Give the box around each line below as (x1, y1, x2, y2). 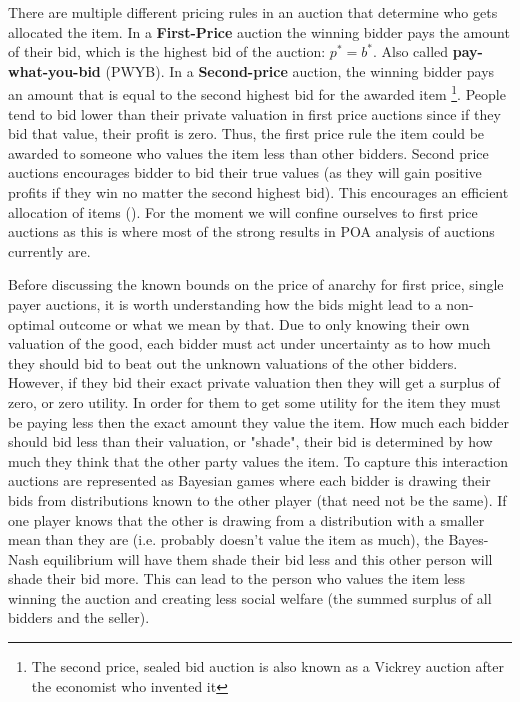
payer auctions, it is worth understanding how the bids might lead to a (8, 293, 442, 314)
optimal (8, 313, 55, 334)
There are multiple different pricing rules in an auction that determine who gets (8, 2, 498, 22)
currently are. (8, 240, 91, 261)
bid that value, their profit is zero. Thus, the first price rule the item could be (8, 123, 485, 144)
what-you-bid (8, 60, 101, 81)
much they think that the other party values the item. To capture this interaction (8, 450, 509, 471)
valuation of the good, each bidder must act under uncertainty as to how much (8, 333, 491, 354)
